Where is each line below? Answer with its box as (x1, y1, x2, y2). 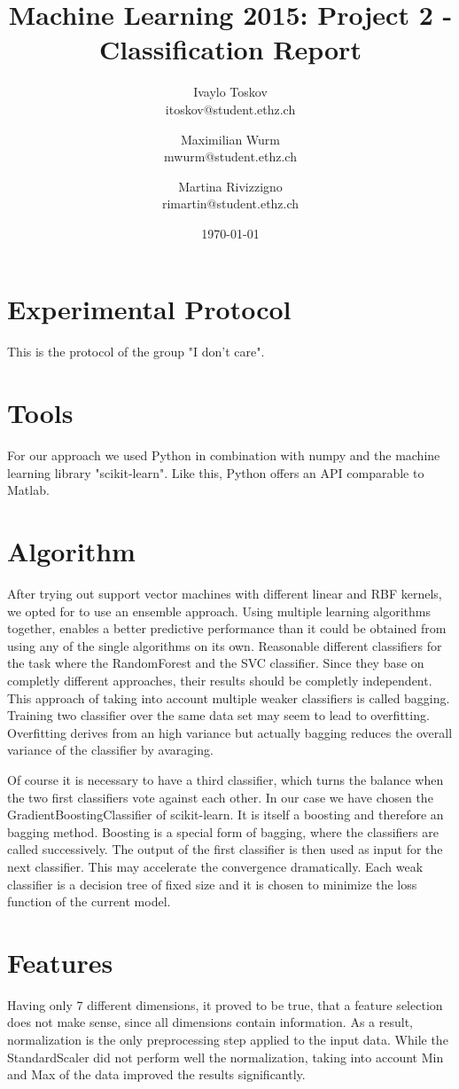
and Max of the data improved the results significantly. (7, 1065, 306, 1084)
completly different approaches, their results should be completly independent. (7, 671, 432, 689)
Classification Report (99, 31, 362, 67)
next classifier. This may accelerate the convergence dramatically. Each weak (7, 857, 424, 875)
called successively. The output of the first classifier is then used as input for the (7, 840, 443, 858)
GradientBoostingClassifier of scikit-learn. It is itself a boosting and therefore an (7, 805, 444, 824)
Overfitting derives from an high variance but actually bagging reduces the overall (7, 723, 453, 741)
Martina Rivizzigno (178, 176, 283, 195)
